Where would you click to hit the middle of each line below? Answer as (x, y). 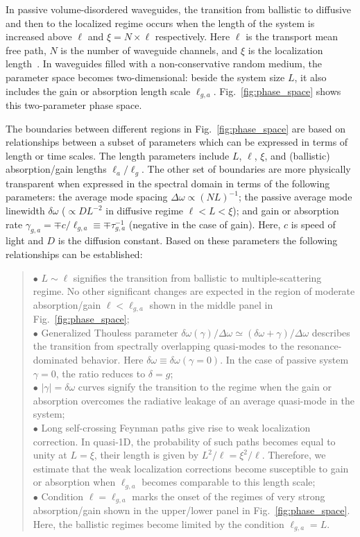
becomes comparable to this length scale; (229, 482)
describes (331, 332)
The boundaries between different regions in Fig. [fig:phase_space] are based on (175, 128)
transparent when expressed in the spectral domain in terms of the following (168, 183)
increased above (39, 36)
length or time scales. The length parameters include (118, 155)
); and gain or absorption (286, 211)
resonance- (319, 346)
